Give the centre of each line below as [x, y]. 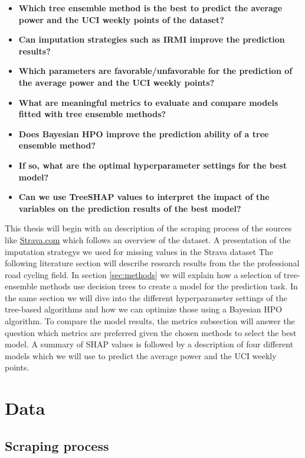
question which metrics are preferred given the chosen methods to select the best [151, 332]
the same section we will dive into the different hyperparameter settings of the [146, 297]
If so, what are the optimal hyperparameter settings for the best [153, 165]
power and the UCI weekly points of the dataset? [121, 19]
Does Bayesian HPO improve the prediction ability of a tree [144, 133]
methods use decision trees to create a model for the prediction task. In [169, 286]
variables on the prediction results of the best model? [130, 208]
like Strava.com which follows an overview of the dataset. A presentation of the [148, 239]
